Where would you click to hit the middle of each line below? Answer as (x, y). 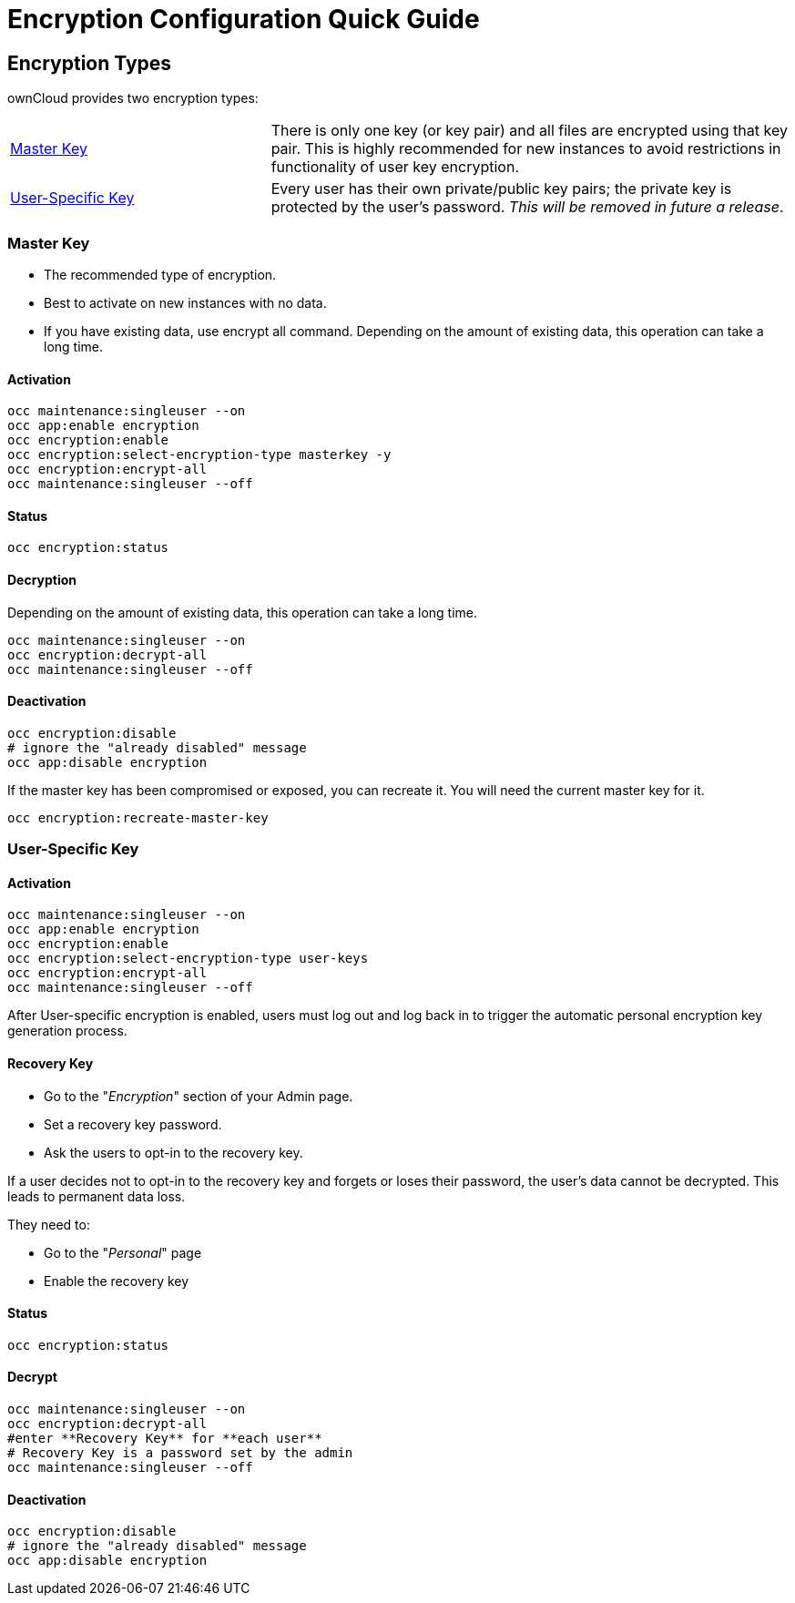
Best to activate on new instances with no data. (185, 302)
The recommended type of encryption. (160, 274)
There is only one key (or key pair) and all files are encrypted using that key (529, 131)
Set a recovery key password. (133, 1124)
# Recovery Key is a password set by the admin (180, 1453)
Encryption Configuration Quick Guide (244, 19)
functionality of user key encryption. (395, 167)
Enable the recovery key (117, 1281)
